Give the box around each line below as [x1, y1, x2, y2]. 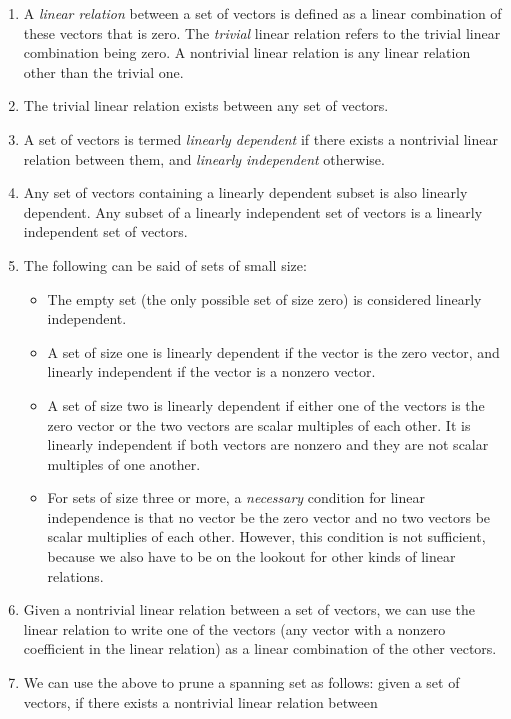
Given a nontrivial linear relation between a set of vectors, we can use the [23, 599, 475, 620]
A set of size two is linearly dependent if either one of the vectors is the [47, 394, 485, 415]
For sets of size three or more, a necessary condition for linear [47, 487, 425, 508]
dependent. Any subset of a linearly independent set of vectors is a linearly [23, 201, 483, 222]
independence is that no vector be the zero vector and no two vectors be [47, 506, 491, 527]
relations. [47, 565, 104, 586]
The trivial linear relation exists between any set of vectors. [23, 95, 389, 116]
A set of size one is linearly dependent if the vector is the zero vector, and [47, 341, 500, 362]
